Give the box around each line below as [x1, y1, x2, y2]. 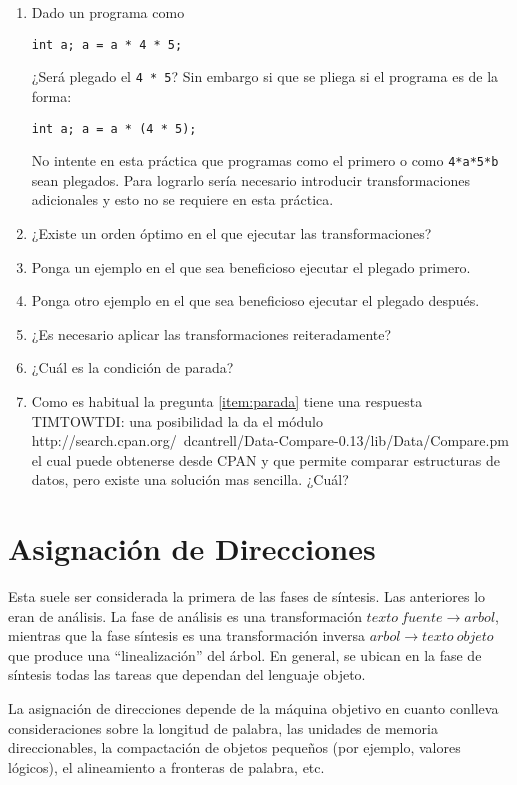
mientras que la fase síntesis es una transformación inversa [8, 625, 365, 646]
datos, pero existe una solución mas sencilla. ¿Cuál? [31, 469, 349, 490]
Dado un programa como [31, 2, 185, 22]
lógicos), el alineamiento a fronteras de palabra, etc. [8, 756, 325, 777]
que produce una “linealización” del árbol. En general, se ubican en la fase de [8, 644, 482, 665]
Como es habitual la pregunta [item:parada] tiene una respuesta [31, 390, 423, 411]
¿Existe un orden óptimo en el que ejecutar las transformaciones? [31, 223, 432, 243]
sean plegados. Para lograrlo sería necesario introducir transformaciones [31, 169, 470, 190]
